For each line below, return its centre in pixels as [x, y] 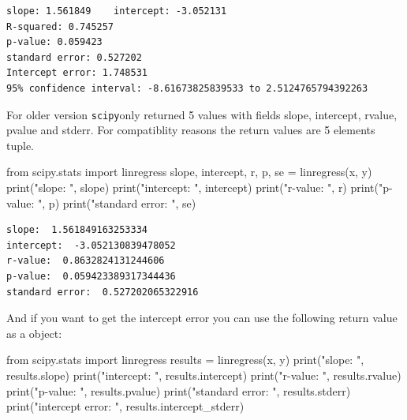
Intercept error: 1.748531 [77, 73]
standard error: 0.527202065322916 [103, 292]
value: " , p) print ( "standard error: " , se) [101, 202]
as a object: [34, 333]
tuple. [21, 145]
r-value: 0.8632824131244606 [86, 261]
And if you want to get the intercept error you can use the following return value [202, 318]
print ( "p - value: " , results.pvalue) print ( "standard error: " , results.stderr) [179, 390]
